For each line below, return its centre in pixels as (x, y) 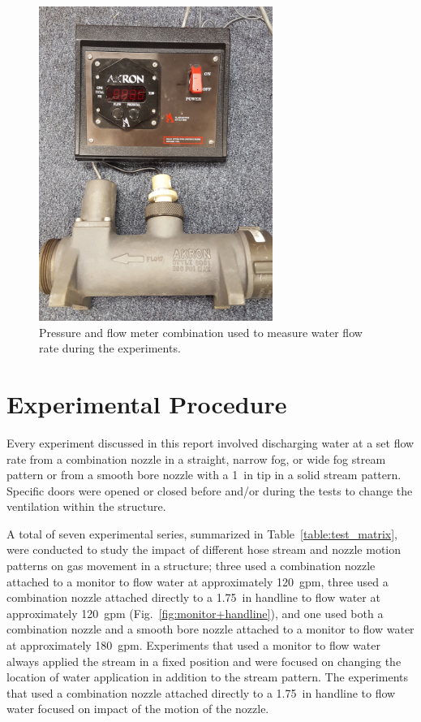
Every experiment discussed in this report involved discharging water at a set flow (210, 442)
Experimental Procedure (147, 403)
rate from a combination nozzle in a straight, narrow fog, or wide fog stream (196, 458)
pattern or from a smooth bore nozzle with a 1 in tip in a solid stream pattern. (204, 475)
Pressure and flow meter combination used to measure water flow (201, 332)
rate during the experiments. (110, 348)
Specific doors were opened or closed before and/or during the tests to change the (210, 490)
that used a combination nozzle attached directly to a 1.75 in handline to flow (201, 692)
